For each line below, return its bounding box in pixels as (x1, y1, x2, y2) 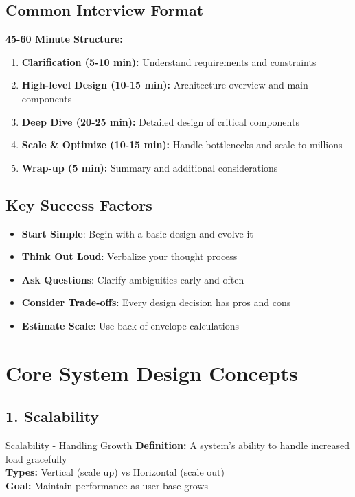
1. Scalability (5, 406, 100, 427)
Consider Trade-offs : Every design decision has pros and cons (21, 295, 291, 310)
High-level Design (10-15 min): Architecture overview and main (21, 78, 308, 92)
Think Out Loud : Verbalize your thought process (21, 249, 238, 264)
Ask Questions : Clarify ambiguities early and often (21, 272, 244, 286)
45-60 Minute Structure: (5, 32, 123, 46)
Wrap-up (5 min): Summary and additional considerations (21, 160, 278, 174)
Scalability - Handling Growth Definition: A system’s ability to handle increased (5, 438, 350, 452)
